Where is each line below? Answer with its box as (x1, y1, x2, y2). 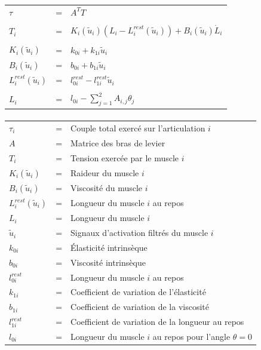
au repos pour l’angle (152, 330, 231, 343)
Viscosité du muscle (70, 181, 143, 194)
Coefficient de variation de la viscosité (70, 300, 209, 313)
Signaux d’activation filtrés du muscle (70, 226, 208, 239)
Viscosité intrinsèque (70, 256, 146, 268)
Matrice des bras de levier (70, 136, 165, 149)
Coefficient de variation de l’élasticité (70, 285, 206, 298)
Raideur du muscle (70, 166, 139, 179)
